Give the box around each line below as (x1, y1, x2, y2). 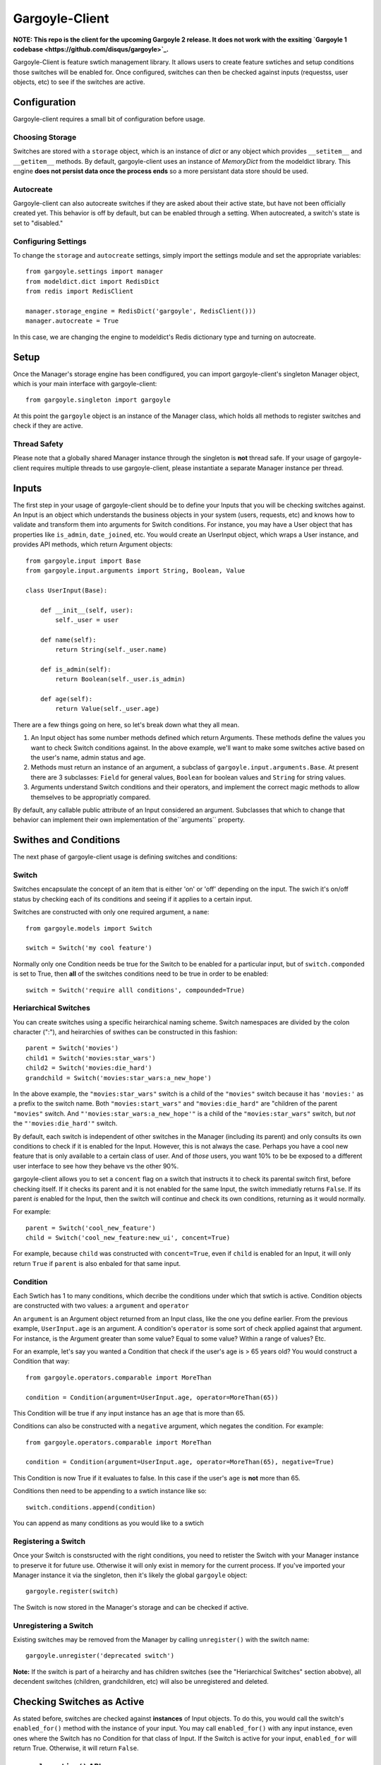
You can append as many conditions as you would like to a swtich (13, 1519, 205, 1528)
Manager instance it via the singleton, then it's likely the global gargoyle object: (13, 1571, 248, 1579)
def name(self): (40, 635, 97, 644)
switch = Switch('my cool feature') (25, 944, 152, 952)
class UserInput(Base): (25, 586, 108, 594)
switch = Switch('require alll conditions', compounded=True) (25, 986, 246, 994)
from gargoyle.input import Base (25, 556, 141, 565)
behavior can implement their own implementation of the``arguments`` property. (13, 815, 245, 824)
